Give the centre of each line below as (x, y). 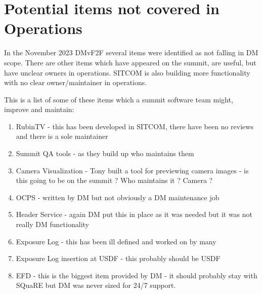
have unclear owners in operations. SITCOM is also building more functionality (127, 72)
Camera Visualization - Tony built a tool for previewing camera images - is (132, 170)
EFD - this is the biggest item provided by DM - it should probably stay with (137, 275)
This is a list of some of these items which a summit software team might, (119, 99)
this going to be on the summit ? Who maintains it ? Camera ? (114, 180)
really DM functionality (52, 224)
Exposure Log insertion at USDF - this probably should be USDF (118, 258)
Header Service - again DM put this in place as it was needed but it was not (134, 214)
